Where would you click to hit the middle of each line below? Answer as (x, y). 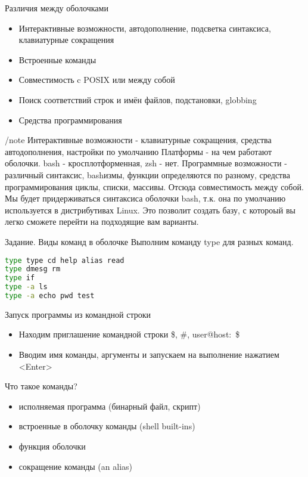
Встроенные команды (57, 59)
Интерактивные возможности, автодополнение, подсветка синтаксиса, (145, 28)
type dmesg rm (33, 269)
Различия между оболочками (57, 8)
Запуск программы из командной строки (78, 314)
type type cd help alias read (65, 260)
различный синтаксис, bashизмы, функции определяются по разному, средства (147, 174)
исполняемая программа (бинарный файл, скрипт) (110, 406)
